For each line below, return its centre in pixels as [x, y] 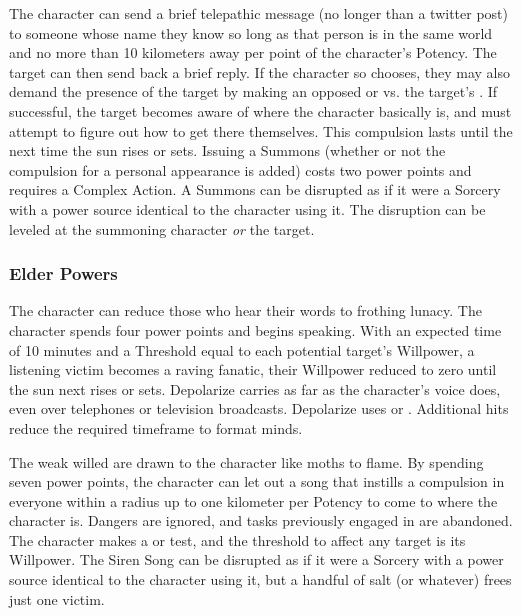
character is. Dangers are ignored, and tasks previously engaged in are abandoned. [261, 520]
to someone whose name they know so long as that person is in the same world [251, 32]
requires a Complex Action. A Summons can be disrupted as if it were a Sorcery [255, 189]
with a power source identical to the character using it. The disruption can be [247, 208]
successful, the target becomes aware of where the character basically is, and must [260, 110]
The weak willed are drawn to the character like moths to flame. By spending [246, 461]
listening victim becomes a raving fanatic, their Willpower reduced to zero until [253, 369]
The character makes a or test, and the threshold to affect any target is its [237, 539]
